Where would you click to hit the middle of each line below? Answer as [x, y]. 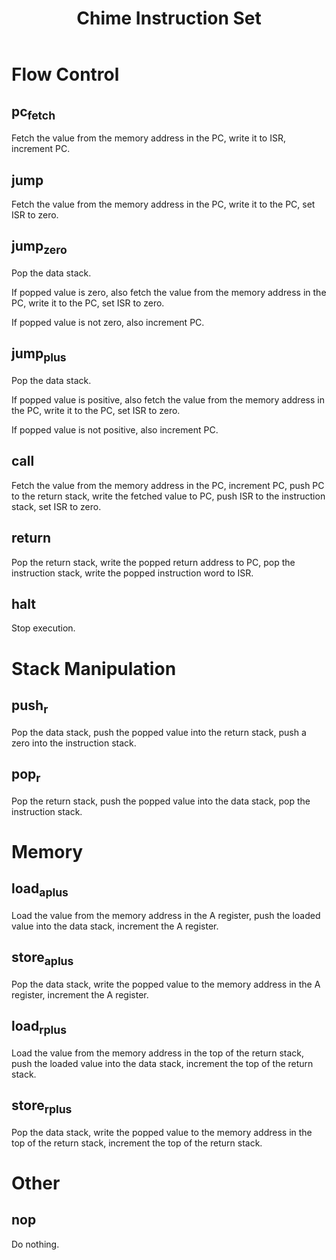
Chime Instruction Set [169, 18]
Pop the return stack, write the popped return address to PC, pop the [153, 562]
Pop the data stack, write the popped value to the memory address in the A [166, 984]
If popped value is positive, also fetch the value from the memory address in [168, 400]
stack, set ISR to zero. [56, 506]
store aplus [42, 959]
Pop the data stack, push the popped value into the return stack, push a [159, 732]
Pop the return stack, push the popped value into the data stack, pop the [161, 801]
